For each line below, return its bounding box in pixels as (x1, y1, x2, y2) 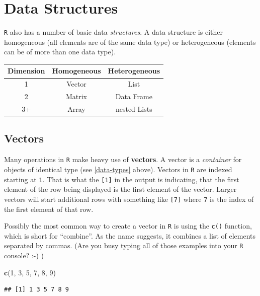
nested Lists (115, 104, 152, 114)
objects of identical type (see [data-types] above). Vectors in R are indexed (4, 164, 232, 174)
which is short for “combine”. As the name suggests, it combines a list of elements (4, 230, 256, 241)
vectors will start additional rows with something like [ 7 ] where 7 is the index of (4, 193, 254, 204)
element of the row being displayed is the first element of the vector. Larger (4, 184, 237, 194)
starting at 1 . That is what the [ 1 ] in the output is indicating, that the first (4, 174, 239, 184)
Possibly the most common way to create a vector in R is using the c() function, (4, 220, 252, 231)
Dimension (8, 65, 45, 76)
